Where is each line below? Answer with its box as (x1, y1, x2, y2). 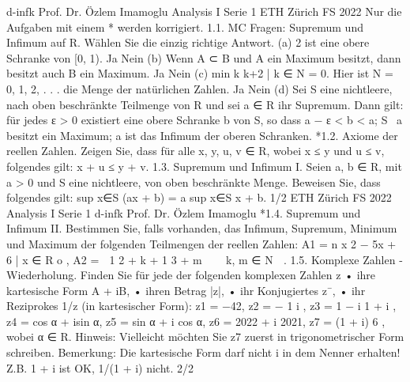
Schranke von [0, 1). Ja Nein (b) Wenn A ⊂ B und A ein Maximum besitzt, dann (6, 49, 401, 66)
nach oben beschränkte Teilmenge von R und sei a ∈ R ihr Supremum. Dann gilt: (6, 96, 404, 112)
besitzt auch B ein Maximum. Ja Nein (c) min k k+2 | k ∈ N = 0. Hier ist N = (6, 65, 393, 81)
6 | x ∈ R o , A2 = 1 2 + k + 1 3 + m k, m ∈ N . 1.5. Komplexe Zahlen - (6, 251, 403, 267)
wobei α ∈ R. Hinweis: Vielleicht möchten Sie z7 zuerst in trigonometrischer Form (6, 328, 404, 345)
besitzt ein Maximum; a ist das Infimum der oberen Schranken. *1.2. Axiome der (6, 127, 398, 143)
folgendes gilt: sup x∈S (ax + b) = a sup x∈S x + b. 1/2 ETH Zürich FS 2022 (6, 189, 392, 206)
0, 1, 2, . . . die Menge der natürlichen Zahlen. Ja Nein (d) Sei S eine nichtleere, (6, 80, 393, 96)
